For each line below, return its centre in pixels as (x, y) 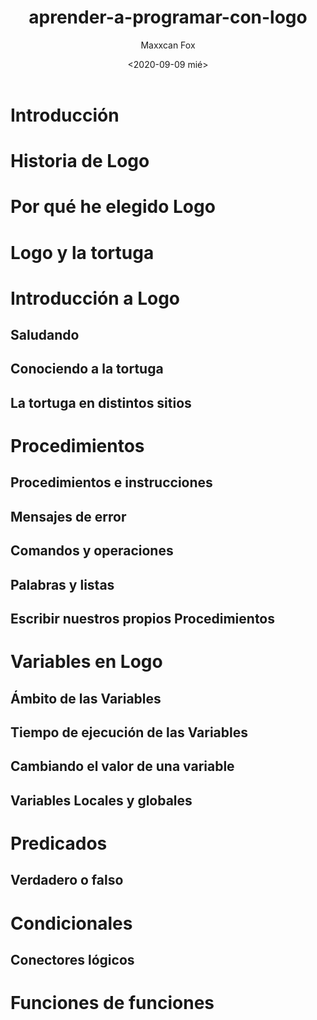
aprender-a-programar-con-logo (168, 17)
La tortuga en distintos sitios (101, 402)
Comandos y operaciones (92, 551)
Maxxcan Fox (168, 45)
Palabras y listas (62, 584)
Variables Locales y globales (101, 800)
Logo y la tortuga (82, 252)
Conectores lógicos (72, 959)
